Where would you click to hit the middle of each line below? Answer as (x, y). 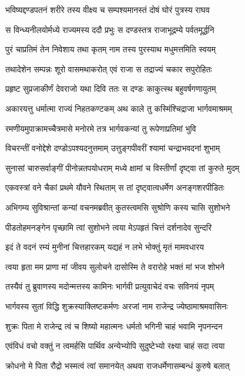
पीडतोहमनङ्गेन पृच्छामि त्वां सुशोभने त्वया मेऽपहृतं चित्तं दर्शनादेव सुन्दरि (109, 227)
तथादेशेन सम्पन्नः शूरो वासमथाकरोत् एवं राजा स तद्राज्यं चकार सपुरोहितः (109, 69)
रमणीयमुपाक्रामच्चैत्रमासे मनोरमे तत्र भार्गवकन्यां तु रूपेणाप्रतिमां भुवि (101, 128)
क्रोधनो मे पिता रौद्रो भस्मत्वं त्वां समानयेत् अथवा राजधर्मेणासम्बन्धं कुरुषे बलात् (118, 365)
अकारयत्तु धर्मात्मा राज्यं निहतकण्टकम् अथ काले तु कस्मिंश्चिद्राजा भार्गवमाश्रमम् (119, 108)
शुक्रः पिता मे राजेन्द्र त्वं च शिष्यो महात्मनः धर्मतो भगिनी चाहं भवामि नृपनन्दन (114, 326)
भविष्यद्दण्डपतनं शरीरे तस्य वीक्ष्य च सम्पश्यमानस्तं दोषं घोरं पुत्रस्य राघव (108, 9)
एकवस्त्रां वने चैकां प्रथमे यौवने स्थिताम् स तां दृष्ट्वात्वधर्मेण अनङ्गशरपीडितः (115, 187)
